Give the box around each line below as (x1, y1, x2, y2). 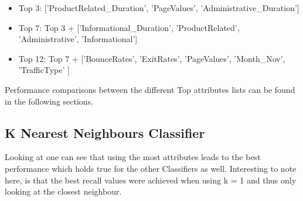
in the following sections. (5, 95, 94, 107)
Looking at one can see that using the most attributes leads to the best (5, 151, 261, 163)
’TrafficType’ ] (18, 64, 70, 76)
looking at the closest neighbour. (5, 185, 122, 197)
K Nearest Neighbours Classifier (5, 123, 205, 141)
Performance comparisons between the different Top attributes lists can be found (5, 83, 295, 95)
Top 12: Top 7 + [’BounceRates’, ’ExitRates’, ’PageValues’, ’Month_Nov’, (18, 52, 285, 64)
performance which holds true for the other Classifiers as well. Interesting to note (5, 162, 297, 174)
